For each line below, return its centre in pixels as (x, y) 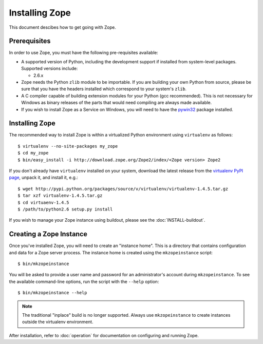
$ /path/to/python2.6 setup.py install (65, 209)
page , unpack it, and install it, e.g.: (43, 177)
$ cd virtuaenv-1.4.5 (43, 202)
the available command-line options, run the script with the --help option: (84, 281)
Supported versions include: (49, 69)
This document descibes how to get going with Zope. (63, 27)
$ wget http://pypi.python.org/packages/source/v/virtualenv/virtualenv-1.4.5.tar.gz (123, 189)
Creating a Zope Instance (48, 234)
